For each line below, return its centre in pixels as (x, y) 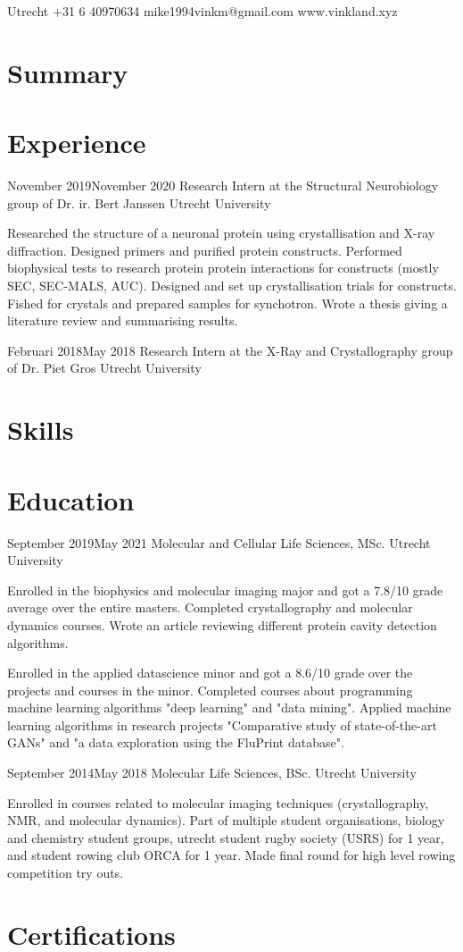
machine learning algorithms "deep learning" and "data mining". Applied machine (229, 708)
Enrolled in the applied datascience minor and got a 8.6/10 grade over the (210, 673)
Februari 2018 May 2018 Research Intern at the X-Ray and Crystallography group (230, 350)
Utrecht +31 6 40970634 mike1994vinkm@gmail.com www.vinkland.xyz (203, 11)
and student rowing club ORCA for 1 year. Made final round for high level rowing (231, 855)
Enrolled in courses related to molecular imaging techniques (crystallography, (218, 802)
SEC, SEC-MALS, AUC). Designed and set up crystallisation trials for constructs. (232, 286)
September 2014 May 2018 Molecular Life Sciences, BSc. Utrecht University (212, 773)
